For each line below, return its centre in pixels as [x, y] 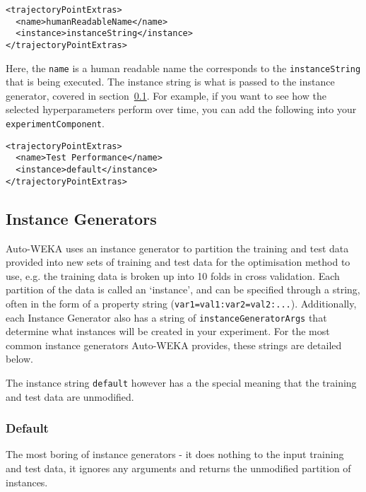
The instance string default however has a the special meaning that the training [181, 383]
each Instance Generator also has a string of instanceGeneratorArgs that [166, 317]
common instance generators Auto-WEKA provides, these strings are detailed [174, 345]
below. [19, 359]
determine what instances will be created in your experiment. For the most [168, 331]
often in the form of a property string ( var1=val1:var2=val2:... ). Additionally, [181, 303]
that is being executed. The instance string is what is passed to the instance [170, 82]
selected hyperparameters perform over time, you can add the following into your [181, 109]
